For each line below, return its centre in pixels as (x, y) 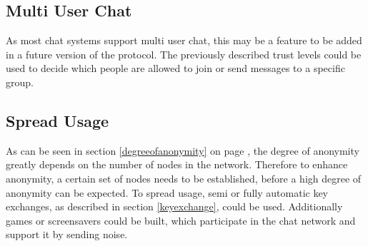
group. (20, 82)
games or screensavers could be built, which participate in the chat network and (181, 220)
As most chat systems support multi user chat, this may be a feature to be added (184, 40)
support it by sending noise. (67, 234)
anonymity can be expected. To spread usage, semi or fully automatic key (167, 192)
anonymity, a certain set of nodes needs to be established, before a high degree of (184, 178)
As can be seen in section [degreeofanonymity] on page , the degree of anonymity (183, 150)
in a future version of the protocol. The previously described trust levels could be (184, 54)
